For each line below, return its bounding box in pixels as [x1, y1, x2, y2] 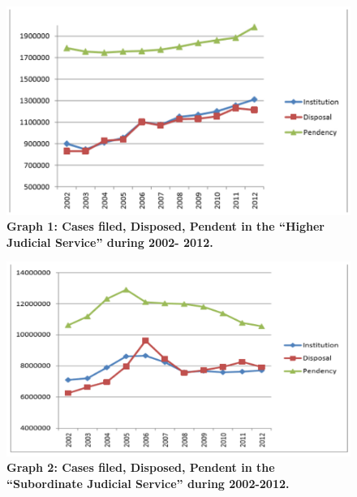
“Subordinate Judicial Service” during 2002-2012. [6, 474, 290, 491]
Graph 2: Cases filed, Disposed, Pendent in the [6, 459, 275, 476]
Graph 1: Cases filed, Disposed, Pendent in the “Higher [6, 218, 325, 235]
